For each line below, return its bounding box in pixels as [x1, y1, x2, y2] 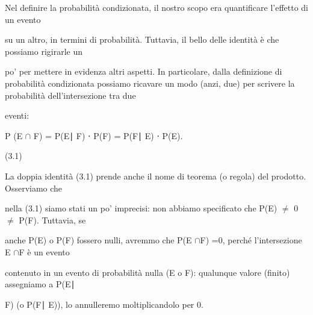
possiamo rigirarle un [5, 45, 83, 57]
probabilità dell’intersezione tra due [5, 89, 136, 101]
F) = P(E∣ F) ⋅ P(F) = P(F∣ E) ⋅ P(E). [33, 129, 183, 142]
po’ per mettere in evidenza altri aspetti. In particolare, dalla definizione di [5, 65, 282, 78]
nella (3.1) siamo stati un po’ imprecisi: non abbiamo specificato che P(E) [5, 202, 277, 214]
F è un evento [19, 245, 70, 258]
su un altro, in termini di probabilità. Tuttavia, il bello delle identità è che [5, 33, 279, 46]
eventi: [5, 109, 29, 122]
